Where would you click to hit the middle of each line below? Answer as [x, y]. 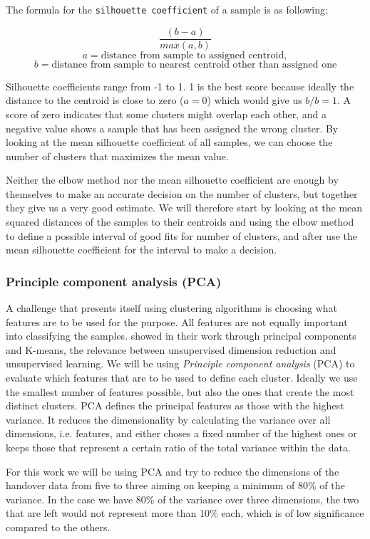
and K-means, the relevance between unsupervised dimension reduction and [171, 349]
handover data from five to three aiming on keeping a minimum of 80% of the [175, 485]
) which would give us [255, 100]
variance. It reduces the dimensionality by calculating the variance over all [168, 419]
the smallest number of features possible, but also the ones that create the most [180, 391]
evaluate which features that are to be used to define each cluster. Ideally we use [182, 378]
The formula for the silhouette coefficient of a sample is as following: [167, 9]
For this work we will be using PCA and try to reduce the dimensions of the [173, 471]
